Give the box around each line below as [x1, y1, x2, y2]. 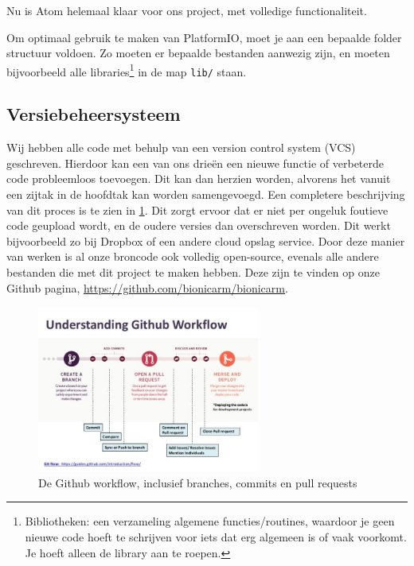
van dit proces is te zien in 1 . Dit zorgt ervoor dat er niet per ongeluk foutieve [6, 201, 389, 218]
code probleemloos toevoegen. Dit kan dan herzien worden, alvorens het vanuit [6, 170, 391, 187]
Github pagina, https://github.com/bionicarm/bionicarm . [6, 279, 288, 296]
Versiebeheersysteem [6, 102, 181, 126]
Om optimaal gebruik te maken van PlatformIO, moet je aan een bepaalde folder [6, 29, 402, 45]
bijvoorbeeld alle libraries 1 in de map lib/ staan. [6, 60, 247, 79]
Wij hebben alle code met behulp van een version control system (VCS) [6, 139, 356, 156]
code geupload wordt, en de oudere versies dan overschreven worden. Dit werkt [6, 217, 391, 234]
